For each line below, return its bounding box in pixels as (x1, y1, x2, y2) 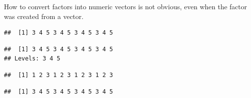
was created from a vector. (4, 11, 84, 21)
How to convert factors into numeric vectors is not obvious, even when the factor (4, 1, 247, 11)
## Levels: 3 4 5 (4, 55, 60, 62)
